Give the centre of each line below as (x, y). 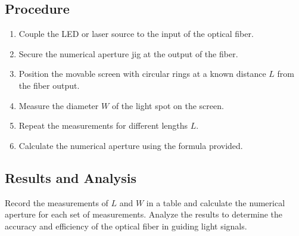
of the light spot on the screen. (168, 105)
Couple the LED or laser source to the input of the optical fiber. (136, 34)
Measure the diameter (59, 105)
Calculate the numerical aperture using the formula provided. (131, 145)
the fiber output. (49, 85)
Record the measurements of (57, 202)
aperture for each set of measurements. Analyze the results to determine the (144, 214)
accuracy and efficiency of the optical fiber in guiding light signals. (126, 226)
